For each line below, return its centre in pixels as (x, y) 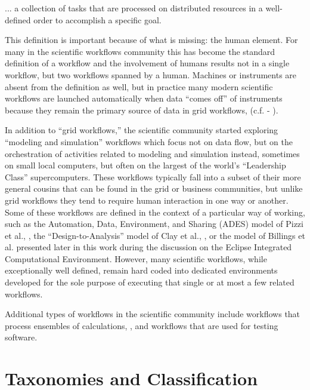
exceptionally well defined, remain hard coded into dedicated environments (141, 270)
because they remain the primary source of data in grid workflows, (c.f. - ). (142, 110)
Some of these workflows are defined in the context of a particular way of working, (155, 212)
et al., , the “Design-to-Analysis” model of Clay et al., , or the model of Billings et (155, 235)
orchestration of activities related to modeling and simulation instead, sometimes (152, 153)
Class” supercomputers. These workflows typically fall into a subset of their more (153, 176)
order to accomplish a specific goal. (97, 19)
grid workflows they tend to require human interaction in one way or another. (147, 200)
